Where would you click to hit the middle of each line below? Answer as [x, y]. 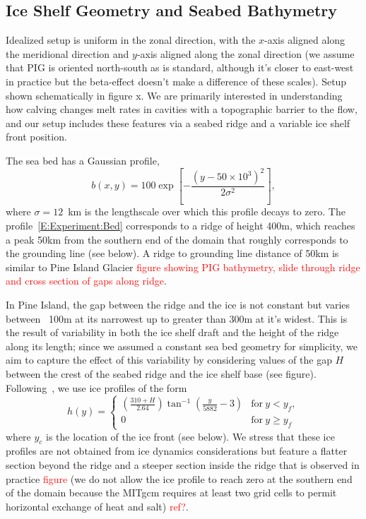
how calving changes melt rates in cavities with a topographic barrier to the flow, [182, 109]
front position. [36, 137]
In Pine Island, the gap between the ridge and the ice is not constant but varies [178, 304]
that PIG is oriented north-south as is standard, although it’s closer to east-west [180, 67]
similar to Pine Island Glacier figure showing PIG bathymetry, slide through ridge [183, 267]
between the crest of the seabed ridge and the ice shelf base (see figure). [161, 373]
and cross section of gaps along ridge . [86, 281]
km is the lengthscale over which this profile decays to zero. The [207, 211]
